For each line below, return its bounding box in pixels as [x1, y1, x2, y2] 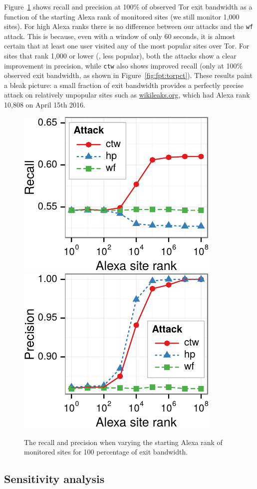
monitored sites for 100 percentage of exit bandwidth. [24, 446, 188, 457]
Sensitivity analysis [4, 471, 105, 486]
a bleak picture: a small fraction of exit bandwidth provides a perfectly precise [4, 79, 244, 90]
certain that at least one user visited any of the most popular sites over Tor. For [4, 40, 250, 51]
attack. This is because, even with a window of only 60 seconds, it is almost [4, 30, 236, 41]
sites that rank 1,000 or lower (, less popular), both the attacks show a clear [4, 50, 237, 61]
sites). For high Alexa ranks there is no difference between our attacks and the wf [4, 21, 254, 31]
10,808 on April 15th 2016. [4, 99, 86, 110]
